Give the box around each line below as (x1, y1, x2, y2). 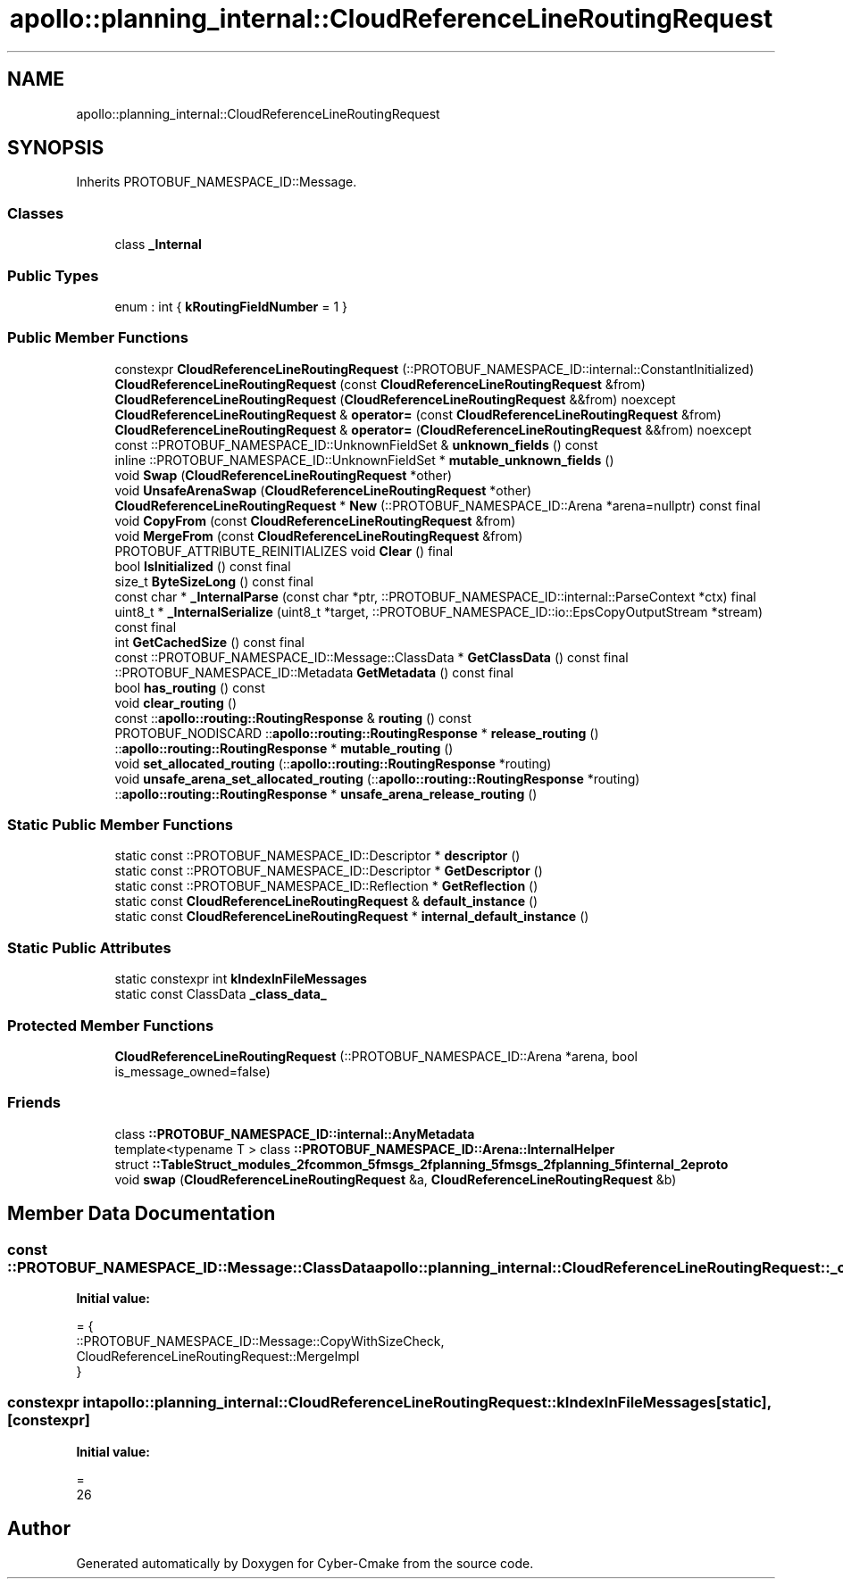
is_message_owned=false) (114, 1063, 271, 1079)
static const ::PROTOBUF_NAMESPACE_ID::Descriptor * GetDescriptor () (114, 863, 543, 879)
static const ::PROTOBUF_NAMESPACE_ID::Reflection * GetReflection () (114, 878, 538, 894)
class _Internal (114, 237, 202, 253)
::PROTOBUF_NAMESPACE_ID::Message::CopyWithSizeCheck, (76, 1333, 445, 1349)
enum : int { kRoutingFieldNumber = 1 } (114, 298, 348, 314)
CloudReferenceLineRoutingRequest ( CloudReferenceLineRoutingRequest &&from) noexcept (114, 391, 676, 407)
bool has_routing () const (114, 679, 265, 695)
